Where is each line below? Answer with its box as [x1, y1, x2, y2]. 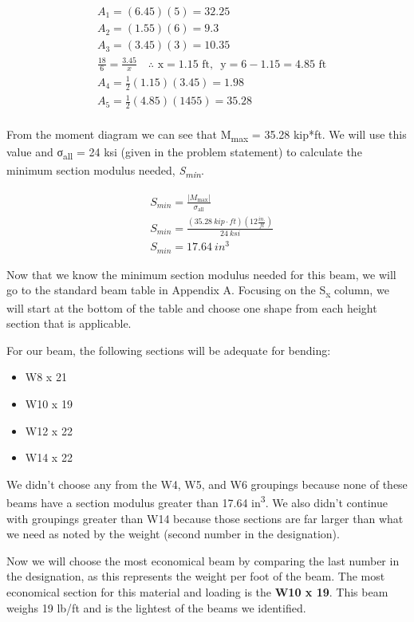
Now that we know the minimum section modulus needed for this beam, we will [6, 266, 396, 282]
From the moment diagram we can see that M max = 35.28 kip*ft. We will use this [6, 126, 407, 145]
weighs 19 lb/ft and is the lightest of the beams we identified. [6, 599, 306, 616]
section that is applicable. [6, 315, 132, 332]
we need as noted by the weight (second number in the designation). [6, 526, 340, 542]
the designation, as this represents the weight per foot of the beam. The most [6, 568, 385, 585]
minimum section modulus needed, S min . [6, 161, 204, 180]
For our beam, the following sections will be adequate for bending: [6, 341, 331, 358]
